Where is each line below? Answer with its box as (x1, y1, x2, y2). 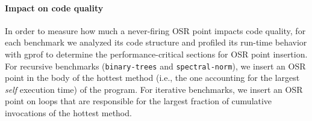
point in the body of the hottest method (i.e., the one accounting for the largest (5, 71, 300, 84)
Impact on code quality (5, 1, 104, 14)
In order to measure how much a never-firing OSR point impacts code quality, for (5, 24, 306, 37)
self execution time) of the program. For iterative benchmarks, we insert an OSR (5, 83, 303, 95)
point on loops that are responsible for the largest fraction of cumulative (5, 95, 272, 107)
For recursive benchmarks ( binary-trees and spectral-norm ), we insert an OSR (5, 59, 306, 72)
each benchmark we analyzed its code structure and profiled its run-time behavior (5, 36, 307, 49)
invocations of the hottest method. (5, 107, 132, 119)
